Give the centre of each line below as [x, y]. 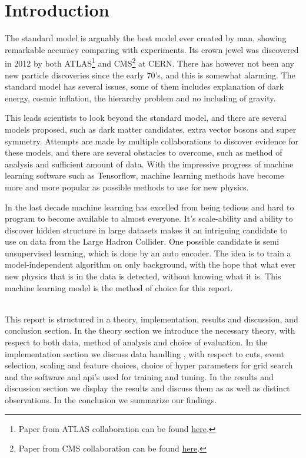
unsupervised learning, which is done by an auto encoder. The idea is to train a [148, 253]
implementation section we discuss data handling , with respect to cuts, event [144, 353]
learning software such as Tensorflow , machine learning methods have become [144, 175]
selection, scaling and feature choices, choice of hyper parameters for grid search [149, 365]
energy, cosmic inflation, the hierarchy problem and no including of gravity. [140, 98]
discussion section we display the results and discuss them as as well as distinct [147, 388]
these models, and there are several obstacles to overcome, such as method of [144, 152]
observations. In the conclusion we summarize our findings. [111, 400]
